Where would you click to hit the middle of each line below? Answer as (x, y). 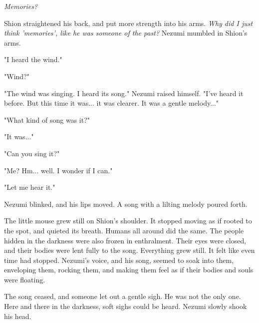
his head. (18, 316)
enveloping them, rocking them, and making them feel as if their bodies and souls (129, 270)
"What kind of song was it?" (47, 119)
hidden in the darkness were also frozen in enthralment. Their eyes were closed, (125, 240)
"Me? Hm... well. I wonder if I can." (58, 170)
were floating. (25, 279)
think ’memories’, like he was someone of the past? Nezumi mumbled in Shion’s (126, 33)
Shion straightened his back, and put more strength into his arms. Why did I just (129, 23)
